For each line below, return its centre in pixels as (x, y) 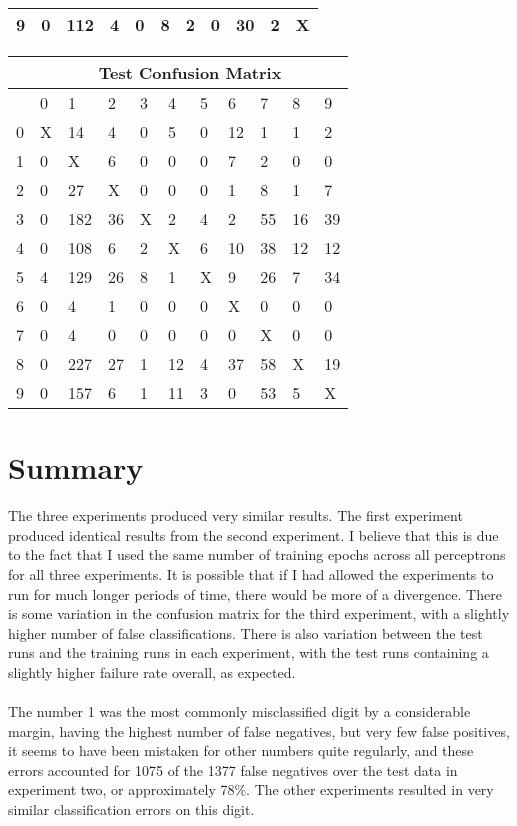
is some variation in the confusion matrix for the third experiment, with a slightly (259, 613)
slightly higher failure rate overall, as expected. (152, 671)
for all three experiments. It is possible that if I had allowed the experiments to (251, 573)
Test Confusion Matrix (190, 72)
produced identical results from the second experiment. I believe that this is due (253, 534)
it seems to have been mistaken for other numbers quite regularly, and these (241, 750)
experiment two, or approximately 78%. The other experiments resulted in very (251, 789)
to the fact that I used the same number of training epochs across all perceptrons (257, 554)
